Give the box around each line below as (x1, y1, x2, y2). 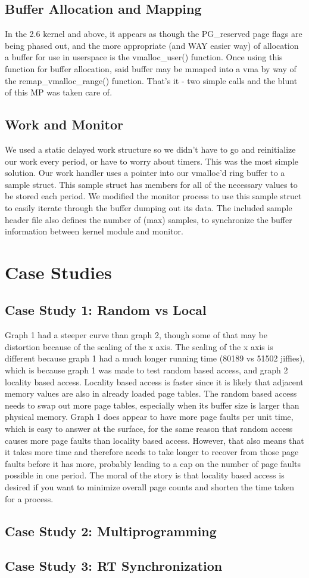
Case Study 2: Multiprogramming (5, 521, 217, 540)
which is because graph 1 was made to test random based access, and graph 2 (5, 364, 288, 376)
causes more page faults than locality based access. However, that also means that (5, 434, 304, 446)
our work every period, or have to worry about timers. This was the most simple (5, 154, 298, 167)
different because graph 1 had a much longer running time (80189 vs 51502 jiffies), (5, 352, 305, 364)
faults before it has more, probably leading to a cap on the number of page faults (5, 457, 301, 469)
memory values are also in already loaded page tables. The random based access (5, 387, 297, 400)
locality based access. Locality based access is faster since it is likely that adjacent (5, 375, 304, 388)
